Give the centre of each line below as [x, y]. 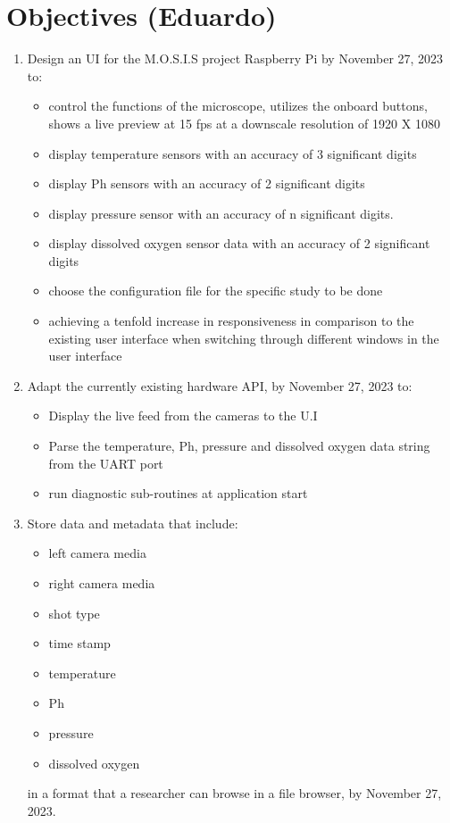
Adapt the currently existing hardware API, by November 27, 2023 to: [220, 385]
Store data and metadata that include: [133, 523]
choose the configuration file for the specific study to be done [216, 291]
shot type [74, 613]
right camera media [102, 583]
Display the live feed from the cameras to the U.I [183, 416]
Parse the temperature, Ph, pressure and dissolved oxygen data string [239, 446]
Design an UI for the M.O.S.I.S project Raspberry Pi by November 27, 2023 [235, 58]
